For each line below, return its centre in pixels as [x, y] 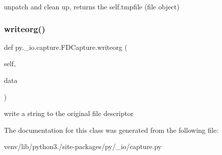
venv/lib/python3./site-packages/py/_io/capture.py [83, 146]
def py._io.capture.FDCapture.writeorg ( [66, 47]
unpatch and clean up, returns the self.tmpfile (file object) [92, 6]
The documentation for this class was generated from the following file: [111, 130]
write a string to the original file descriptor [69, 113]
